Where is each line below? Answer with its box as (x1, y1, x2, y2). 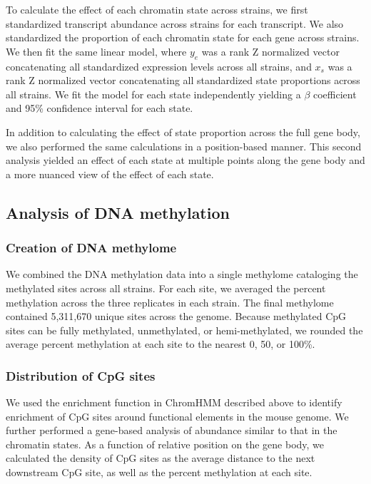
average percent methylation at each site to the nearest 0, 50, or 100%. (6, 336, 315, 351)
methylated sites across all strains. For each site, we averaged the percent (6, 280, 326, 295)
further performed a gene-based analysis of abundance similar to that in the (6, 423, 337, 438)
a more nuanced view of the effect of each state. (6, 166, 214, 181)
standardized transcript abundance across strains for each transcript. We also (6, 16, 344, 31)
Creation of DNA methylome (6, 239, 177, 257)
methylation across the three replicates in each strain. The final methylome (6, 294, 334, 309)
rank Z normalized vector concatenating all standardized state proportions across (6, 73, 360, 88)
